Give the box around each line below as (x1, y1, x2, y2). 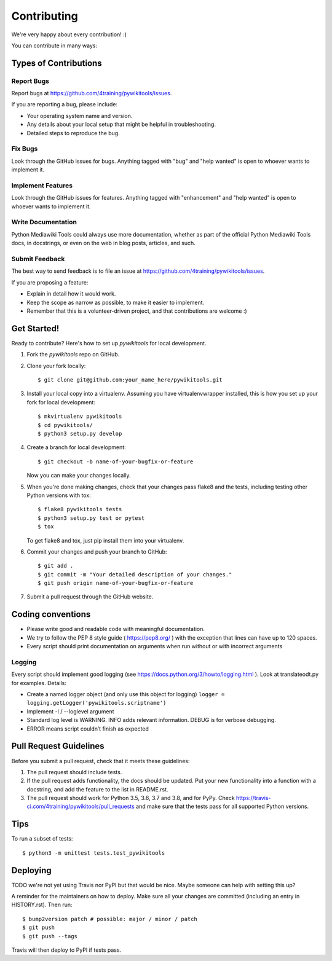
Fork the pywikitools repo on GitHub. (26, 351, 120, 358)
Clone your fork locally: (26, 362, 86, 369)
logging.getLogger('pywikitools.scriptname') (26, 699, 167, 707)
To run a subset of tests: (11, 835, 73, 842)
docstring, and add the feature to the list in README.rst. (26, 785, 168, 793)
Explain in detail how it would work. (26, 290, 116, 297)
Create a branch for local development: (26, 444, 126, 451)
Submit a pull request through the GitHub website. (26, 593, 154, 600)
